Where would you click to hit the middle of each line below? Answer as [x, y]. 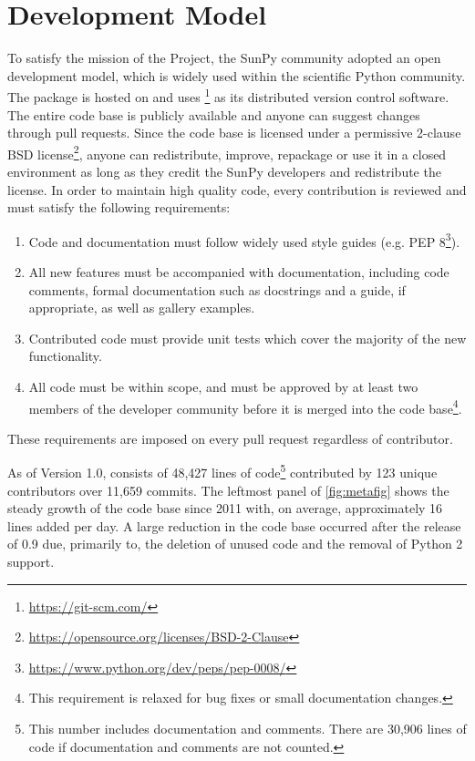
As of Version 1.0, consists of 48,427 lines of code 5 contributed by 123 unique [222, 471]
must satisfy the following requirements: [119, 207]
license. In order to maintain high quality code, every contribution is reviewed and [237, 189]
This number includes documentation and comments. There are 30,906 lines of [248, 729]
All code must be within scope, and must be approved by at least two [223, 386]
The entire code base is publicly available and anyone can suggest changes [214, 114]
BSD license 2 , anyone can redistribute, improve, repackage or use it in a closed [227, 152]
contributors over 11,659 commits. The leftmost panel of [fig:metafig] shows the [228, 490]
